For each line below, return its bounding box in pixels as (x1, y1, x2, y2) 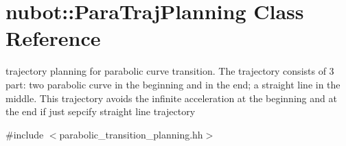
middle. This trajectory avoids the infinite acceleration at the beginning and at (5, 90, 337, 105)
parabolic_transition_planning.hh (59, 127, 203, 141)
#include (5, 127, 44, 141)
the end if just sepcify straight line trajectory (5, 104, 196, 119)
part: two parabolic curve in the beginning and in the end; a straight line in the (5, 77, 341, 91)
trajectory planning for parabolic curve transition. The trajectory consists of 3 (5, 64, 334, 78)
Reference (5, 24, 101, 52)
